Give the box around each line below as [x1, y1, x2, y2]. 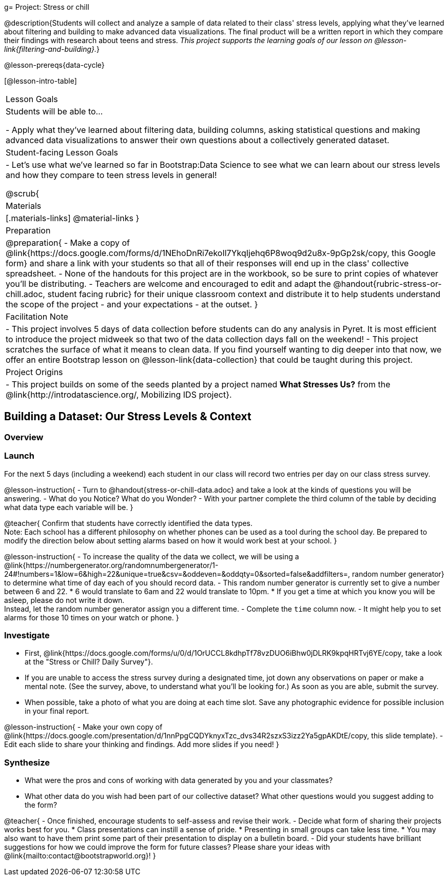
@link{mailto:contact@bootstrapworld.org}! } [4, 851, 156, 861]
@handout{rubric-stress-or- [333, 279, 442, 289]
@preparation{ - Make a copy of [6, 238, 130, 248]
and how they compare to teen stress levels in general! [6, 170, 217, 180]
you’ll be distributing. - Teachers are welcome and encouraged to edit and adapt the [6, 279, 331, 289]
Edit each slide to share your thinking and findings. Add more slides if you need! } [4, 740, 279, 749]
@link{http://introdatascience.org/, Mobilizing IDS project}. [6, 389, 232, 400]
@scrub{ [6, 188, 40, 199]
